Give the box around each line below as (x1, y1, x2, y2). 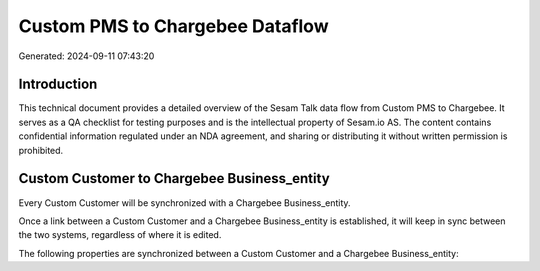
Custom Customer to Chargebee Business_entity (18, 170, 330, 187)
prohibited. (18, 144, 64, 156)
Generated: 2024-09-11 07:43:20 (18, 50, 155, 62)
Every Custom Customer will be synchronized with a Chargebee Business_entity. (18, 196, 351, 209)
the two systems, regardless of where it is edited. (18, 229, 222, 241)
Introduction (18, 76, 98, 93)
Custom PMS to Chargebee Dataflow (18, 15, 329, 37)
